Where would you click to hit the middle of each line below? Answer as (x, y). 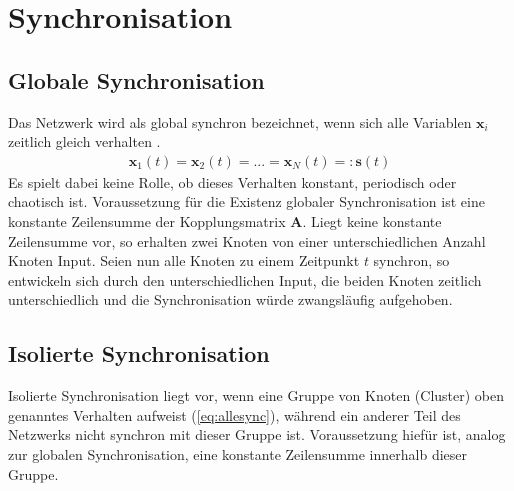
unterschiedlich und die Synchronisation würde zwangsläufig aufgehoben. (230, 299)
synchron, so (411, 260)
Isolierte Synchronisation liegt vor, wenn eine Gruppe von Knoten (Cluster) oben (256, 395)
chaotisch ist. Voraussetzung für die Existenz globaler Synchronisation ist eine (246, 201)
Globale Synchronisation (136, 79)
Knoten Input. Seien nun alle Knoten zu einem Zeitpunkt (184, 260)
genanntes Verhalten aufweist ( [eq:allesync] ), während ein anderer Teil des (234, 414)
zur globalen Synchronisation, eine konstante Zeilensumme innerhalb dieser (237, 453)
